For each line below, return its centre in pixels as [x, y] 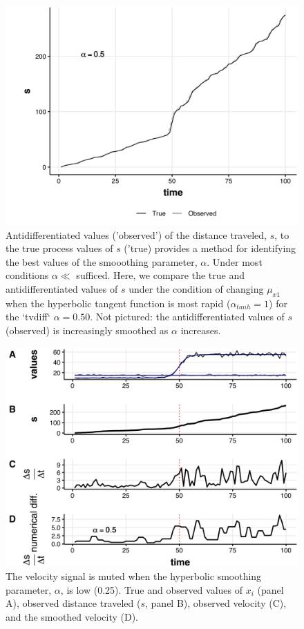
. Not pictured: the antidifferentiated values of [187, 317]
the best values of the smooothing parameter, [102, 261]
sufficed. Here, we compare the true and [160, 275]
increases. [201, 330]
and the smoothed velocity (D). [72, 616]
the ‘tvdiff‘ [28, 317]
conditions [27, 275]
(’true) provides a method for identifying [210, 248]
